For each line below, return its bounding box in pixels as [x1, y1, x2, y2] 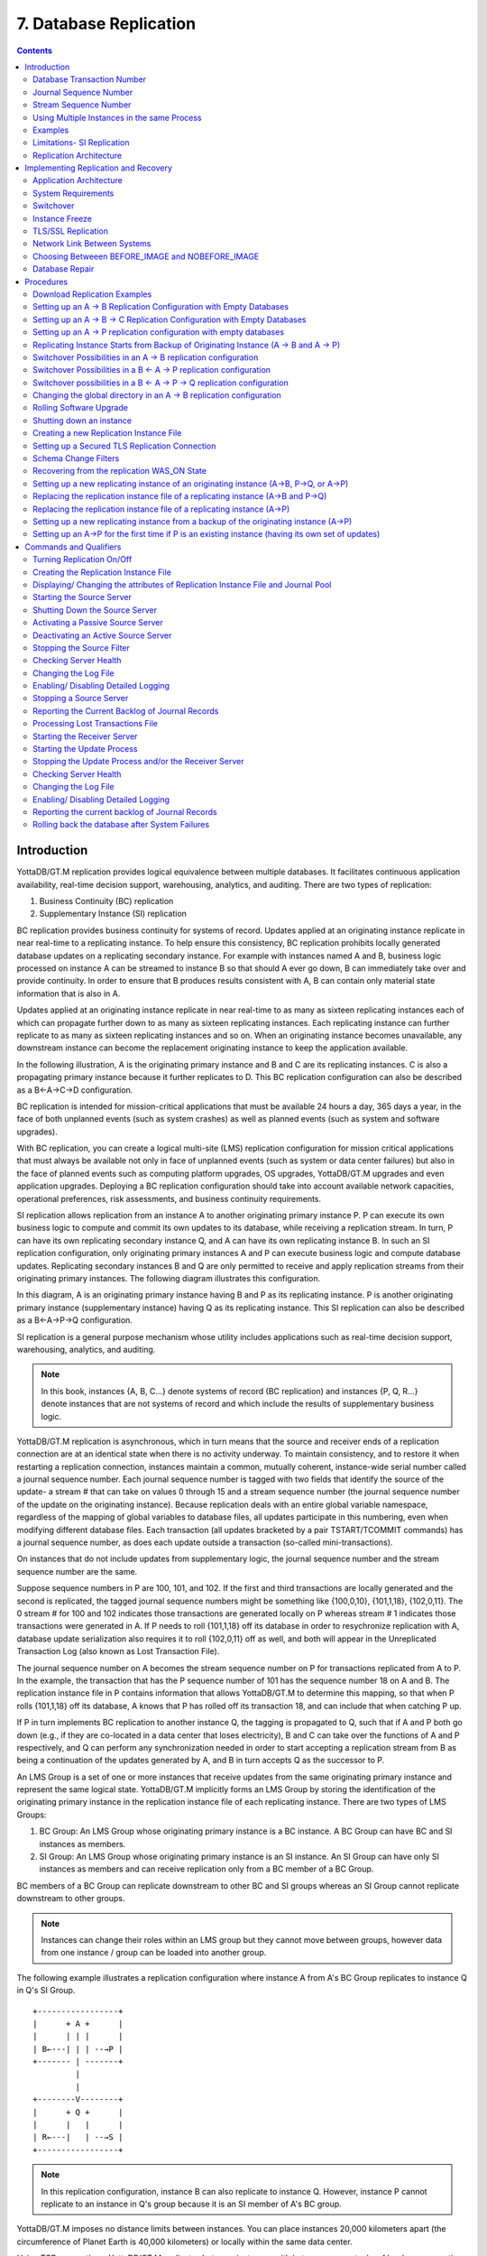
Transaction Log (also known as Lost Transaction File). [16, 1646, 220, 1657]
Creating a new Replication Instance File [32, 428, 182, 439]
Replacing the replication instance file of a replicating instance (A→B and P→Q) [32, 491, 327, 502]
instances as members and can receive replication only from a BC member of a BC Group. [39, 1863, 374, 1874]
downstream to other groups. [16, 1893, 125, 1904]
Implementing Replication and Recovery [24, 162, 173, 173]
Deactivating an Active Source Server [32, 630, 172, 641]
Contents [16, 45, 53, 56]
